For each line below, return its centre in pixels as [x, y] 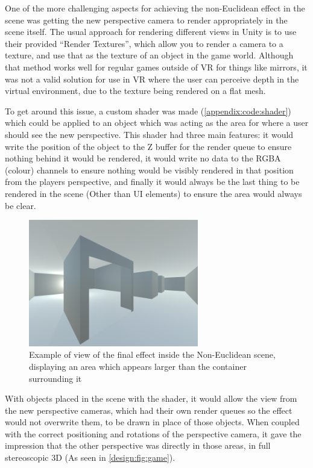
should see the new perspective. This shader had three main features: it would [149, 134]
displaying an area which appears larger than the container [138, 366]
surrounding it [55, 378]
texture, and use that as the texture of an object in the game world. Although [149, 55]
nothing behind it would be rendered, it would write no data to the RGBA [143, 158]
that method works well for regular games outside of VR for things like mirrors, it [156, 67]
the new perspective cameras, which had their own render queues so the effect [149, 410]
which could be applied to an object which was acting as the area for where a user [157, 123]
